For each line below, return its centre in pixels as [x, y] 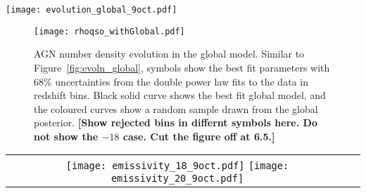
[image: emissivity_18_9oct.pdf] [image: [177, 166]
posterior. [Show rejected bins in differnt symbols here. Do [176, 122]
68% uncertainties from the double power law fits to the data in [171, 81]
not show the [66, 136]
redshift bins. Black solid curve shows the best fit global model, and [180, 95]
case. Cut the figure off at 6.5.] [199, 136]
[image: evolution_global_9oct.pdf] [91, 10]
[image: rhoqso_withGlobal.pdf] [109, 31]
